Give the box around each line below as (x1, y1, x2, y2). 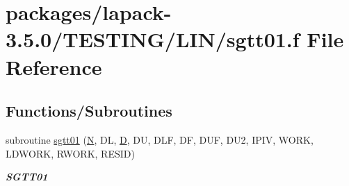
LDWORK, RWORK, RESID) (6, 146, 135, 160)
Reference (6, 52, 102, 81)
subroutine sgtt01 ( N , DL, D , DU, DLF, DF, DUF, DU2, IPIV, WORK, (6, 132, 314, 146)
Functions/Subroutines (6, 100, 172, 121)
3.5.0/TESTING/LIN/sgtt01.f (6, 25, 300, 53)
